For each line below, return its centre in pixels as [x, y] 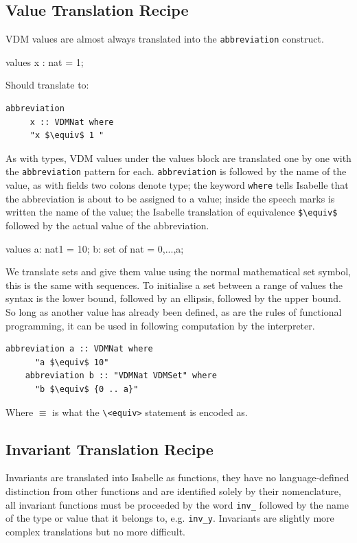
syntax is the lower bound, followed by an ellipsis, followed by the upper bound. [173, 298]
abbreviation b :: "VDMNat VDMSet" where [121, 376]
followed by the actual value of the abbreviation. [107, 225]
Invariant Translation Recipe [110, 449]
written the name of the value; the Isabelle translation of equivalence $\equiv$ [172, 212]
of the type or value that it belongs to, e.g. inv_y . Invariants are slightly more [170, 518]
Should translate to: [47, 85]
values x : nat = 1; [45, 61]
